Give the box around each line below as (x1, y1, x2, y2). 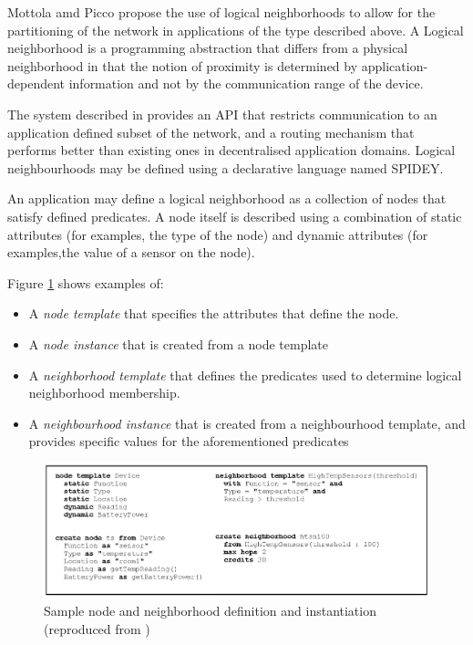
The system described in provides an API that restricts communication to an (7, 104, 437, 123)
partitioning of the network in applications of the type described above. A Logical (7, 20, 464, 39)
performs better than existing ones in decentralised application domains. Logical (7, 140, 456, 160)
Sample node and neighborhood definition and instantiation (44, 601, 376, 620)
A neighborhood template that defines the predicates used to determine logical (28, 365, 462, 384)
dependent (7, 74, 66, 93)
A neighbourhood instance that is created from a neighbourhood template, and (28, 413, 466, 432)
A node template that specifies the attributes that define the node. (28, 304, 399, 323)
